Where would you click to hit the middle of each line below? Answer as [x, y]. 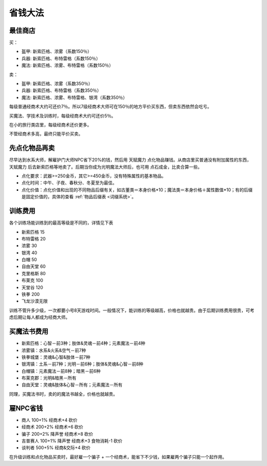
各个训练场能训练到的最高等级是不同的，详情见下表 [61, 223]
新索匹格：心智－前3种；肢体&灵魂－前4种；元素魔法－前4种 [83, 343]
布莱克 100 [32, 281]
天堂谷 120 [32, 287]
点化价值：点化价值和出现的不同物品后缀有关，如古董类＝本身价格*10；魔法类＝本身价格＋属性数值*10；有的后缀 [137, 190]
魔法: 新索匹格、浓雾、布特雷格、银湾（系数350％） [74, 97]
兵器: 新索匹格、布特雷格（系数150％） [61, 58]
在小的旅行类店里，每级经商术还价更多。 [50, 124]
